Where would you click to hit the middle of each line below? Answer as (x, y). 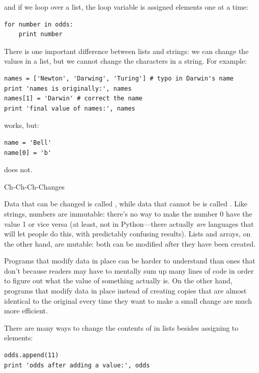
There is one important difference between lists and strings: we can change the (126, 51)
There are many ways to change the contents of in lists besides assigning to (121, 327)
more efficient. (26, 311)
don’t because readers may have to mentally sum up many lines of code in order (129, 270)
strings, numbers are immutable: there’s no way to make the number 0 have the (128, 213)
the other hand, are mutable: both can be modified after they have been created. (130, 243)
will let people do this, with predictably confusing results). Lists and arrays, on (127, 234)
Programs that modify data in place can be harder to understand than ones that (130, 261)
